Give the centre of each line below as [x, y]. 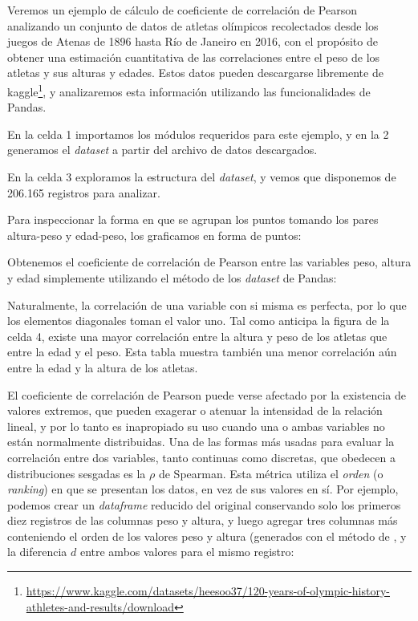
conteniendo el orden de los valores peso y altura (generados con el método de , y [207, 536]
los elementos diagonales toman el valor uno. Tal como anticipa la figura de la [199, 321]
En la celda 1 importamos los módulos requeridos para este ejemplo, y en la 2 [198, 134]
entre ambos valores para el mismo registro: [187, 552]
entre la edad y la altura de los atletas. [103, 367]
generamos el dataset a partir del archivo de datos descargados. [162, 150]
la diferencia [37, 552]
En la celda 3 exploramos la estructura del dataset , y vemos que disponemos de [202, 177]
